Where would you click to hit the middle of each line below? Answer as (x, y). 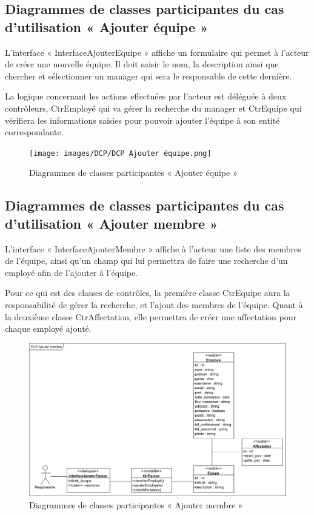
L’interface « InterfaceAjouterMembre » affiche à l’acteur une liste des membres (153, 248)
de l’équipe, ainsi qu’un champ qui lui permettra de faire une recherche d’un (146, 261)
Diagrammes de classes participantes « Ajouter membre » (136, 504)
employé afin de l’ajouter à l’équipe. (72, 272)
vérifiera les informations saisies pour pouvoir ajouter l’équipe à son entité (142, 120)
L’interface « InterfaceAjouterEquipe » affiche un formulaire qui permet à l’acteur (157, 52)
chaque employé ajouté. (48, 328)
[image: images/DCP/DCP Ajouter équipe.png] (120, 153)
